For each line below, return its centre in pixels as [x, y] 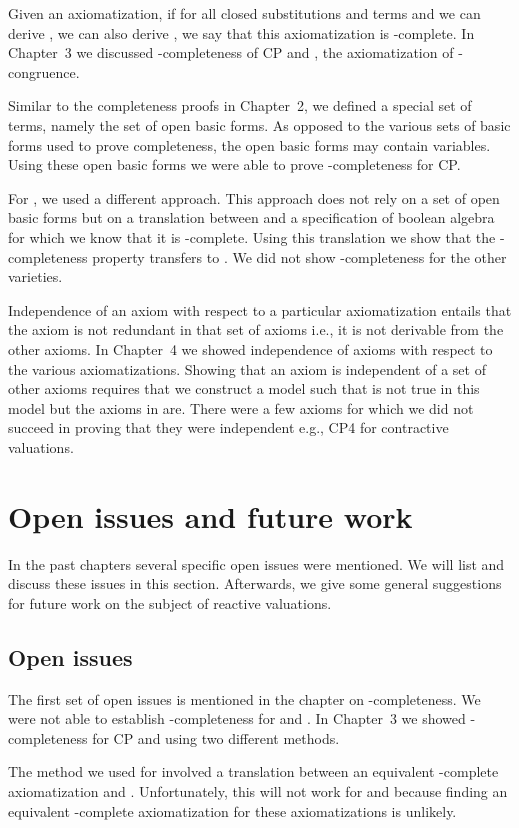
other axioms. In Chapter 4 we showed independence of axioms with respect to [250, 348]
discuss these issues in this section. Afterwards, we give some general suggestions [255, 583]
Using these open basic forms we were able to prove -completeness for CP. [234, 164]
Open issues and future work [210, 515]
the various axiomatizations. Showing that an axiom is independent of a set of [247, 368]
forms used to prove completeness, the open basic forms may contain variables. [249, 144]
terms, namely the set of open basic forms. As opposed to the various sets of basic [259, 124]
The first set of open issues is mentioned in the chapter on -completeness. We [244, 698]
